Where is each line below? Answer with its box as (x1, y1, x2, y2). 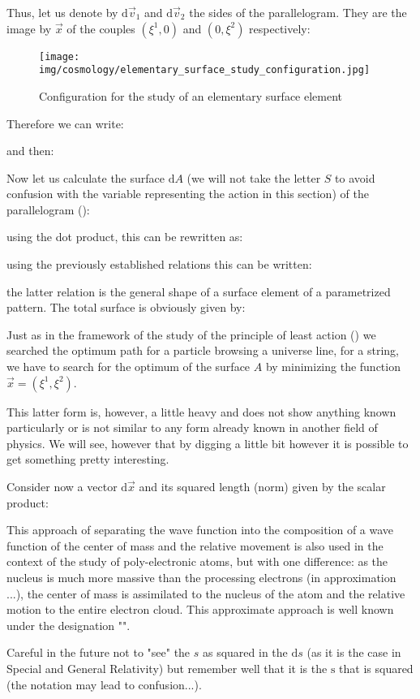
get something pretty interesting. (6, 451, 169, 468)
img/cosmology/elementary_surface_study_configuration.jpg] (39, 64, 371, 76)
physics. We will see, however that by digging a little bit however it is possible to (6, 434, 409, 451)
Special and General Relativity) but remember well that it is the (6, 659, 328, 676)
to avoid (335, 169, 375, 186)
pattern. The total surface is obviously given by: (6, 299, 246, 316)
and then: (6, 142, 54, 159)
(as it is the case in (306, 644, 401, 661)
